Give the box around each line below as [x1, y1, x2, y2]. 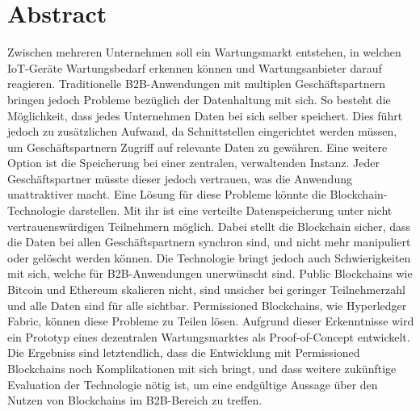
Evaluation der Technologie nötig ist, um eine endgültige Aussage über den [7, 375, 378, 392]
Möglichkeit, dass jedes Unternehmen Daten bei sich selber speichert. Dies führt [7, 107, 403, 124]
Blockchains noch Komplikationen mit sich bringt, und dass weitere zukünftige [7, 360, 397, 376]
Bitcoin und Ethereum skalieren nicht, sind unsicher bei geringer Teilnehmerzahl [7, 281, 405, 298]
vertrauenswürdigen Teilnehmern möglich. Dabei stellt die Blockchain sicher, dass [7, 217, 411, 234]
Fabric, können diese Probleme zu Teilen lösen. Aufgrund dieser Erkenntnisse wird [7, 312, 414, 329]
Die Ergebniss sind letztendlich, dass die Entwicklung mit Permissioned [7, 344, 360, 361]
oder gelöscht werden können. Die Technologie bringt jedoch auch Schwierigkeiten [7, 249, 411, 266]
